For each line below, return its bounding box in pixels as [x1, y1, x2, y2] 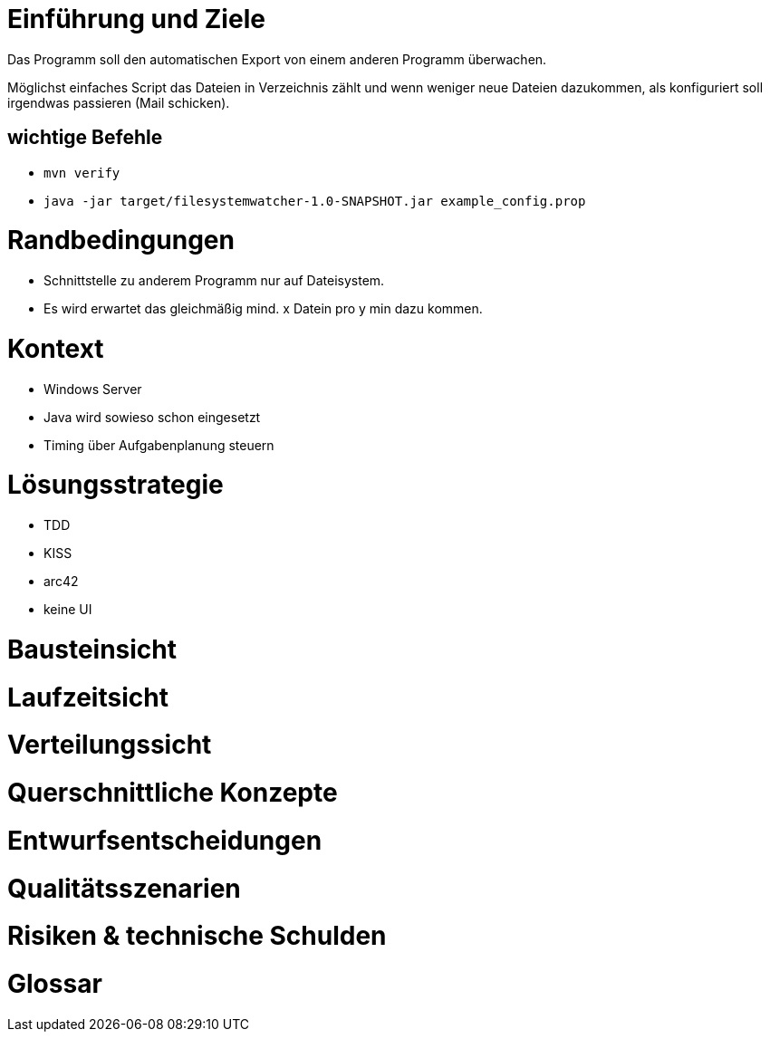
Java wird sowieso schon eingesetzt [43, 409, 261, 425]
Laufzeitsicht [7, 681, 168, 713]
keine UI [43, 601, 92, 618]
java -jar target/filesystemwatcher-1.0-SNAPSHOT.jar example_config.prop [43, 193, 586, 208]
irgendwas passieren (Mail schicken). [7, 94, 230, 111]
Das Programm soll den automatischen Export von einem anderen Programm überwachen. [7, 51, 547, 67]
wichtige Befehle [7, 126, 163, 149]
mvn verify [43, 165, 120, 180]
